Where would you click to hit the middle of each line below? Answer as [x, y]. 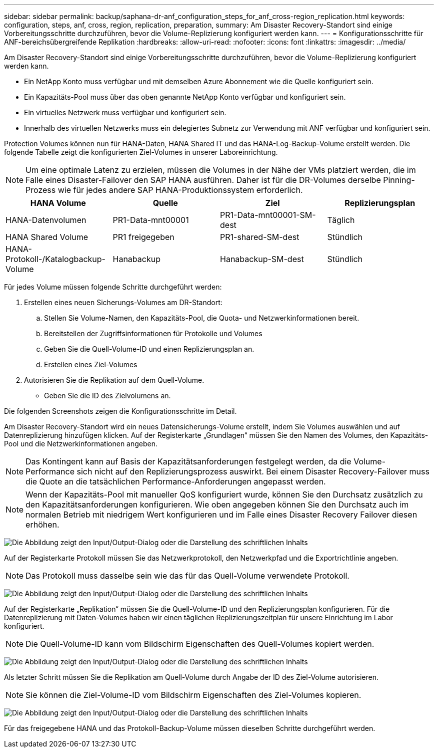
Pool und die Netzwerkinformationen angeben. [81, 444]
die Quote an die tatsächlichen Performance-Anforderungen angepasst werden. [176, 481]
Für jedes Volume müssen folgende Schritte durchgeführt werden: [113, 287]
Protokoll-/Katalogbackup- [55, 259]
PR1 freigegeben [143, 237]
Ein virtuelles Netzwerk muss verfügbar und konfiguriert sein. [125, 112]
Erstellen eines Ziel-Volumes [91, 364]
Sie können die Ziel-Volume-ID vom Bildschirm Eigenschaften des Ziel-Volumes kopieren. [193, 695]
